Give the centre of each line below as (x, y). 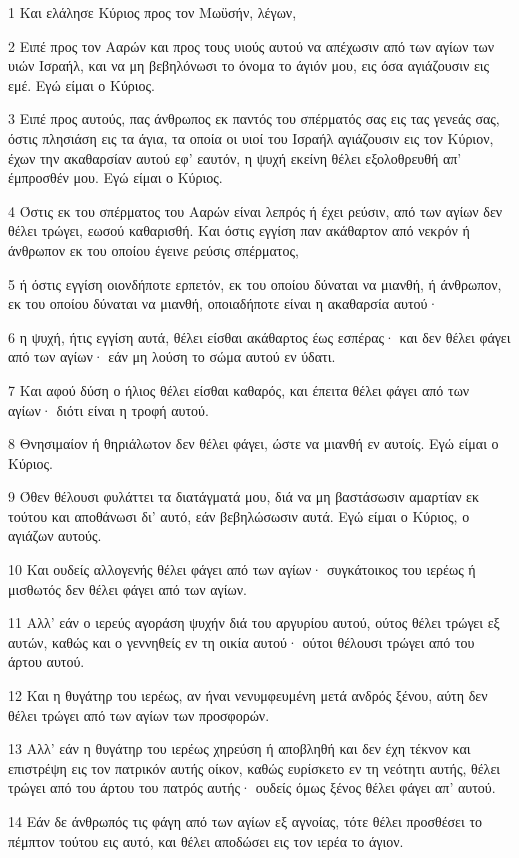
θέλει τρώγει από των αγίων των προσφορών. (139, 714)
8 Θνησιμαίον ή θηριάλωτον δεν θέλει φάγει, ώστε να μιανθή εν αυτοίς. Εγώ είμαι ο (253, 443)
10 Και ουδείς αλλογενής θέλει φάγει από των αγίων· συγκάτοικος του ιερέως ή (242, 569)
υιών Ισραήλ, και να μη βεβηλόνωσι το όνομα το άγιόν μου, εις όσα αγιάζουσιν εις (249, 65)
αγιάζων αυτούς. (55, 535)
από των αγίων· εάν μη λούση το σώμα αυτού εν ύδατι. (172, 356)
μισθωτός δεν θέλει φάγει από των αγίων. (128, 588)
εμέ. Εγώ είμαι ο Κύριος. (82, 84)
